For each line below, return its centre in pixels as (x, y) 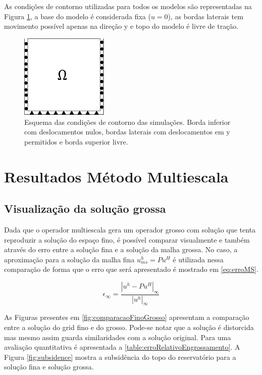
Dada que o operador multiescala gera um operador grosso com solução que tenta (130, 229)
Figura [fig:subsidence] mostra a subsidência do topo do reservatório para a (120, 357)
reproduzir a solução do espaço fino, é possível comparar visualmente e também (127, 239)
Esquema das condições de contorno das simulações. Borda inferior (127, 122)
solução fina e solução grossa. (49, 367)
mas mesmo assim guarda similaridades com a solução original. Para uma (118, 337)
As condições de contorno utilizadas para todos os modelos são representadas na (128, 6)
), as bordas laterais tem (205, 16)
